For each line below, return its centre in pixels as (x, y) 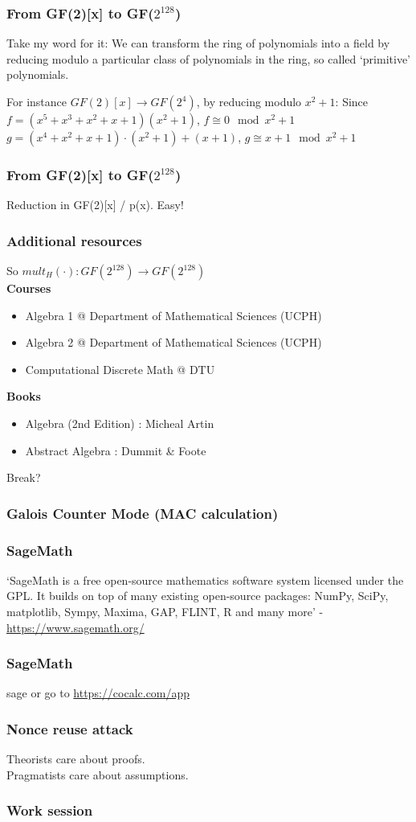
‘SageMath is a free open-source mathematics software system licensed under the (205, 580)
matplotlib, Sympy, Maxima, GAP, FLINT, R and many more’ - (165, 612)
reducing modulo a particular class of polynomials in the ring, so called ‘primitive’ (208, 58)
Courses (29, 288)
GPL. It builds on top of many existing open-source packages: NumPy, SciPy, (198, 596)
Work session (50, 810)
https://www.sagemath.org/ (75, 627)
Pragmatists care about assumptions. (98, 774)
